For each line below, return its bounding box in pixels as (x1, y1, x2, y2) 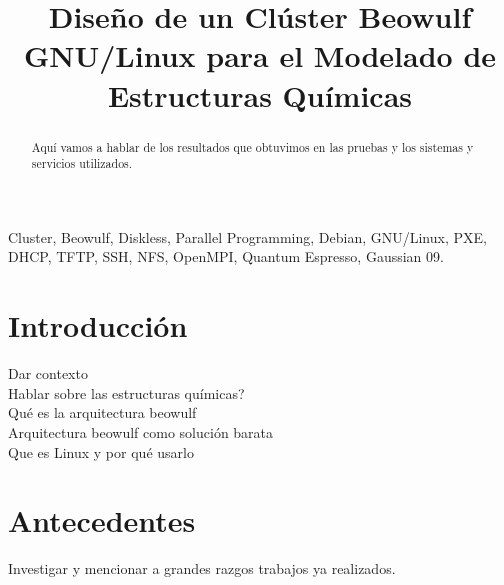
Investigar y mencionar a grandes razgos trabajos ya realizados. (8, 558, 396, 579)
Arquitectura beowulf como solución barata (8, 421, 274, 442)
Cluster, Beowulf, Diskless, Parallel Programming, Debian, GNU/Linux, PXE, (8, 226, 487, 247)
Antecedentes (8, 500, 196, 541)
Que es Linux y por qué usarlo (8, 441, 194, 462)
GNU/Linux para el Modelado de (23, 35, 497, 76)
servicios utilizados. (31, 155, 133, 172)
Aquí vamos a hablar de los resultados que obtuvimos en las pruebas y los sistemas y (31, 138, 474, 155)
